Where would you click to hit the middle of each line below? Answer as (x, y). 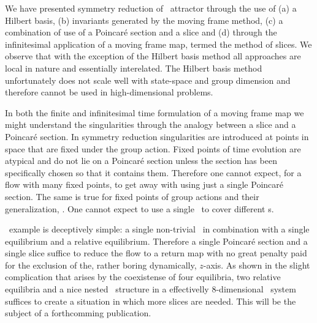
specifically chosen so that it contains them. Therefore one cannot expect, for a (153, 172)
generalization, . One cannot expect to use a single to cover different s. (139, 208)
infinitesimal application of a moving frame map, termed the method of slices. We (158, 44)
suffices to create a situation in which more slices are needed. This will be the (151, 301)
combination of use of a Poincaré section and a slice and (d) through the (141, 32)
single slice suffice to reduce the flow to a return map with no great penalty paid (156, 253)
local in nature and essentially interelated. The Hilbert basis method (134, 68)
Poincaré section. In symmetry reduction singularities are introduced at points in (157, 136)
